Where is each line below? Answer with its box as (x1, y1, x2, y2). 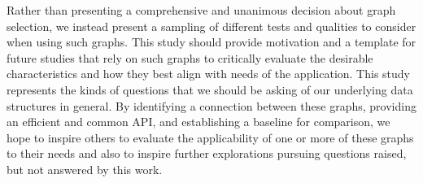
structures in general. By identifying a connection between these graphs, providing (7, 97, 416, 114)
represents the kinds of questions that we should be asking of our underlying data (7, 81, 413, 98)
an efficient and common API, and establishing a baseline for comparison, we (7, 113, 390, 130)
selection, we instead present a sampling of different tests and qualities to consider (7, 17, 416, 34)
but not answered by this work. (7, 160, 163, 177)
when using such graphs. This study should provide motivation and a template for (7, 33, 416, 50)
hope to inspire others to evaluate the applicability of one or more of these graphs (7, 129, 414, 146)
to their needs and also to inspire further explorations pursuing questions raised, (7, 145, 407, 162)
